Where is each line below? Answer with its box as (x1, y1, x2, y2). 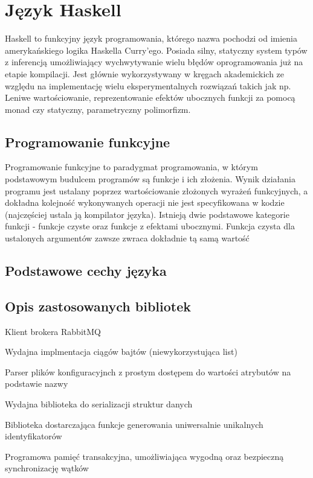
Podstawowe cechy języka (5, 261, 167, 280)
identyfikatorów (5, 430, 62, 442)
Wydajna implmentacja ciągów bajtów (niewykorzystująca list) (5, 345, 237, 358)
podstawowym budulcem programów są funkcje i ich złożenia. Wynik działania (5, 173, 295, 185)
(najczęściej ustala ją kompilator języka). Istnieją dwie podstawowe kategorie (5, 208, 289, 220)
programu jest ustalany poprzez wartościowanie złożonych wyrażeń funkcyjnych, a (5, 184, 308, 197)
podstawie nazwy (5, 377, 68, 390)
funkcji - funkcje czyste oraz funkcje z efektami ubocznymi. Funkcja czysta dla (5, 220, 295, 232)
